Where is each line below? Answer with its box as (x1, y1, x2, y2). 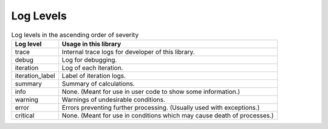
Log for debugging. (61, 55, 117, 64)
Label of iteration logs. (61, 71, 126, 80)
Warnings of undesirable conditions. (61, 95, 166, 104)
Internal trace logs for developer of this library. (61, 47, 195, 56)
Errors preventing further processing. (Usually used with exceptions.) (61, 103, 260, 111)
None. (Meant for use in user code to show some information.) (61, 87, 241, 96)
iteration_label (15, 71, 55, 80)
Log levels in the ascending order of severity (11, 30, 139, 39)
